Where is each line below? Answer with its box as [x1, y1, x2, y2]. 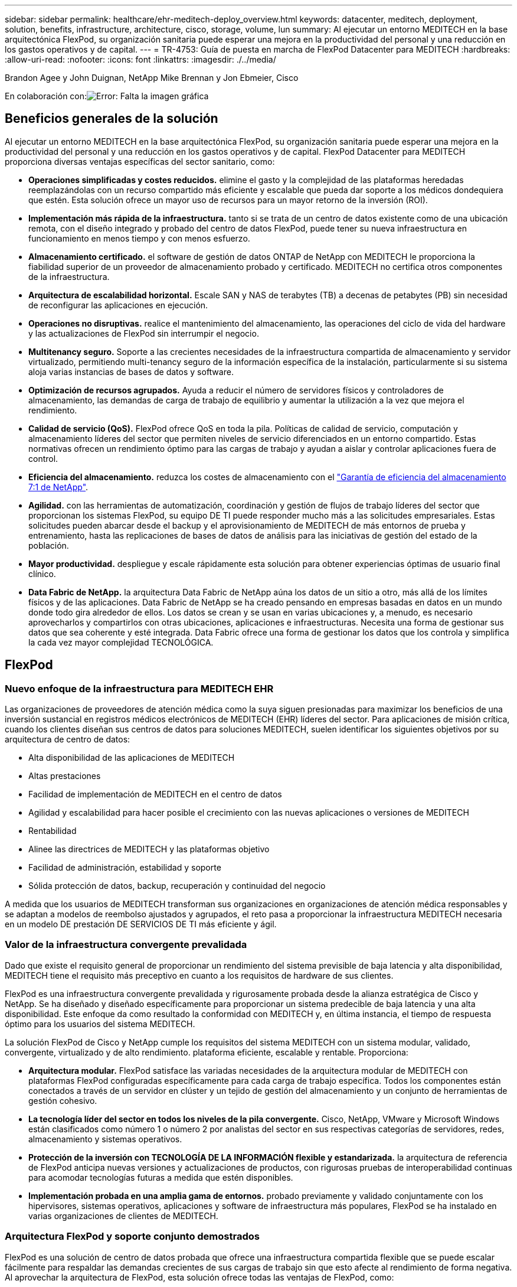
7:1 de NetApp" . [28, 481, 89, 492]
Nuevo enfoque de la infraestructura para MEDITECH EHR [5, 682, 274, 695]
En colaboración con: [5, 91, 87, 101]
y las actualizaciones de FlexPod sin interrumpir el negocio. [28, 328, 259, 338]
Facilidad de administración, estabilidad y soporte [28, 862, 221, 873]
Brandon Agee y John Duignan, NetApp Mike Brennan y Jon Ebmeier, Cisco [5, 73, 299, 83]
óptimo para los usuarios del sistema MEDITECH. [5, 1018, 195, 1029]
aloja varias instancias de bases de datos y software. [28, 366, 234, 377]
